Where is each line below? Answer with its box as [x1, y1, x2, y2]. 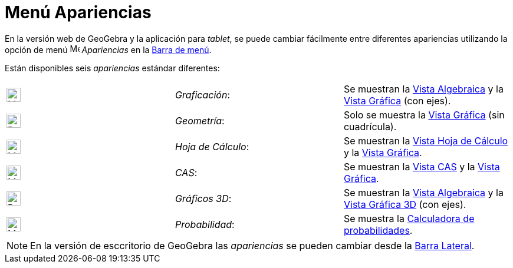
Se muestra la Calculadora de [343, 212, 475, 224]
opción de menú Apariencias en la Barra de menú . [5, 44, 212, 55]
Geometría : [175, 114, 225, 127]
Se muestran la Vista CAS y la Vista [343, 160, 500, 173]
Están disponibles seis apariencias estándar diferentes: [5, 62, 220, 73]
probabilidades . [343, 224, 413, 236]
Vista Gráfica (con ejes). [343, 94, 451, 107]
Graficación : [175, 88, 231, 101]
